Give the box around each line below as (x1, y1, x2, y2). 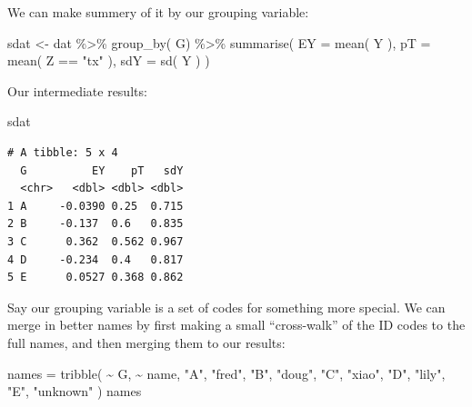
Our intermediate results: (7, 81, 147, 100)
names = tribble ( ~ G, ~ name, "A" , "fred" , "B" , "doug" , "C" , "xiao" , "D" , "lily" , (7, 363, 446, 382)
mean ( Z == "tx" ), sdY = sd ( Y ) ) (7, 51, 210, 70)
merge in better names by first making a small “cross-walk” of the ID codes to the (7, 315, 466, 334)
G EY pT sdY (20, 164, 184, 177)
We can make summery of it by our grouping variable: (7, 3, 309, 21)
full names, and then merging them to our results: (7, 333, 286, 352)
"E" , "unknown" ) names (7, 382, 142, 401)
